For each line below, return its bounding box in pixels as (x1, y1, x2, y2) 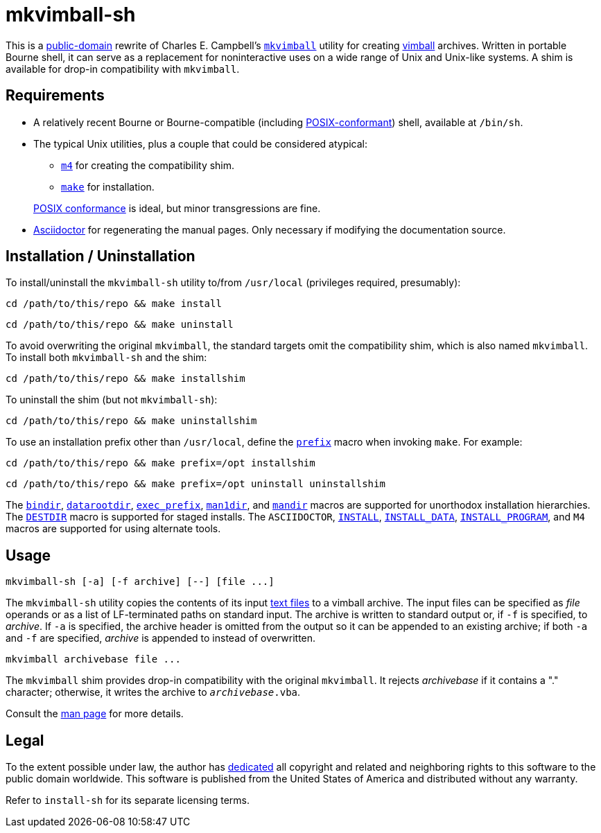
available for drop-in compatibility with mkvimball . (6, 62, 240, 75)
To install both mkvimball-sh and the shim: (6, 351, 207, 364)
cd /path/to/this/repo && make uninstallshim (6, 415, 257, 427)
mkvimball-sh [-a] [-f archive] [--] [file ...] (6, 576, 275, 588)
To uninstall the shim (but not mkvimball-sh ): (6, 394, 218, 406)
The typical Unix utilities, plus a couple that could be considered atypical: (33, 137, 368, 150)
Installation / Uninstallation (6, 247, 195, 265)
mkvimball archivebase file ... (6, 654, 181, 665)
